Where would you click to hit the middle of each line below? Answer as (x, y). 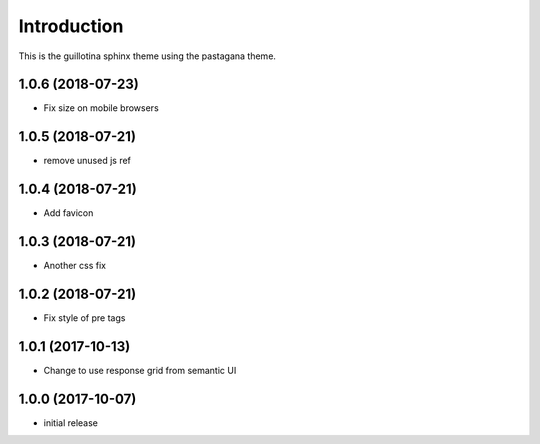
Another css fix (75, 266)
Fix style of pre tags (84, 318)
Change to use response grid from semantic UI (140, 370)
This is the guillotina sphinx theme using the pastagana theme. (147, 56)
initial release (71, 422)
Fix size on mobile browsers (101, 108)
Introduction (71, 26)
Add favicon (68, 213)
